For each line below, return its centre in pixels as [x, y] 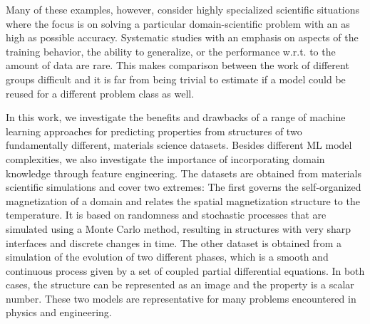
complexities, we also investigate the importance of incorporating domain [165, 158]
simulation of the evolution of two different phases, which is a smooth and [167, 257]
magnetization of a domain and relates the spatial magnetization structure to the [183, 200]
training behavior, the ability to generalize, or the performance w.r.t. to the [171, 51]
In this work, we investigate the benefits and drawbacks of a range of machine [176, 117]
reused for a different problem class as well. [100, 93]
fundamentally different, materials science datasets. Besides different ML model [179, 145]
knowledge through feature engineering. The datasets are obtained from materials [184, 173]
